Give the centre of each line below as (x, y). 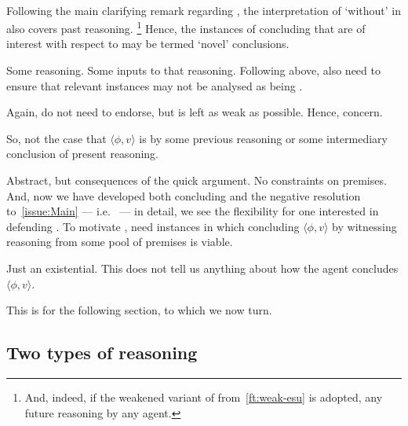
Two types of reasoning (102, 353)
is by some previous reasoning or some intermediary (263, 138)
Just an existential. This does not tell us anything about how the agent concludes (202, 268)
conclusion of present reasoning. (82, 154)
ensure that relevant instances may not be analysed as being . (155, 85)
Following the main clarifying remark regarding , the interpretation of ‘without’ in (204, 10)
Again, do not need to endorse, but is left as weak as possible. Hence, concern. (195, 112)
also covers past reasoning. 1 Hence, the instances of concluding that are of (186, 27)
